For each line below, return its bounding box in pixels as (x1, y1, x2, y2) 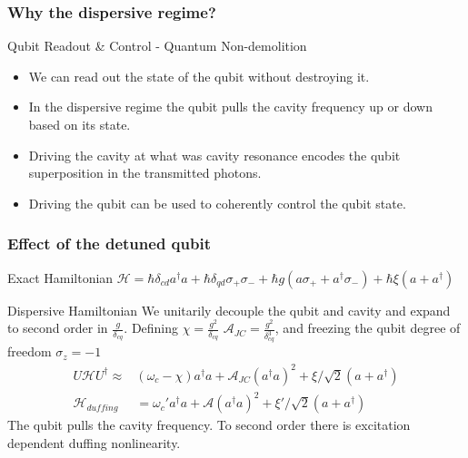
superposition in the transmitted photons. (28, 163, 262, 182)
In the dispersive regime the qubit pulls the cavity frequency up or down (28, 97, 433, 116)
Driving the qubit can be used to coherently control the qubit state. (28, 193, 406, 212)
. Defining (124, 318, 179, 337)
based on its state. (28, 115, 131, 133)
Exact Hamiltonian (7, 268, 114, 287)
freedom (7, 342, 52, 361)
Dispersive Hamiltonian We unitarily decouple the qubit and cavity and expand (7, 300, 451, 319)
